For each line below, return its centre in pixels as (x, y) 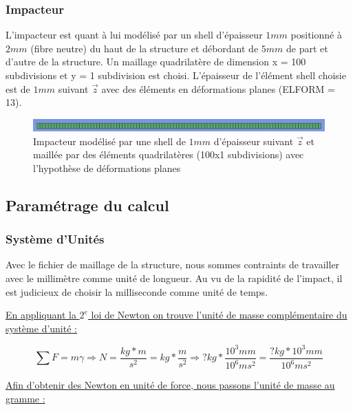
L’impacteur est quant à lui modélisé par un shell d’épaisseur (134, 35)
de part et (307, 48)
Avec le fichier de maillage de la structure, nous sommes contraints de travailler (173, 265)
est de (18, 88)
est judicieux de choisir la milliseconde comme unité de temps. (137, 291)
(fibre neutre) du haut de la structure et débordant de (145, 48)
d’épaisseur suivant (254, 141)
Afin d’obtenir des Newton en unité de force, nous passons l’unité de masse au (170, 385)
